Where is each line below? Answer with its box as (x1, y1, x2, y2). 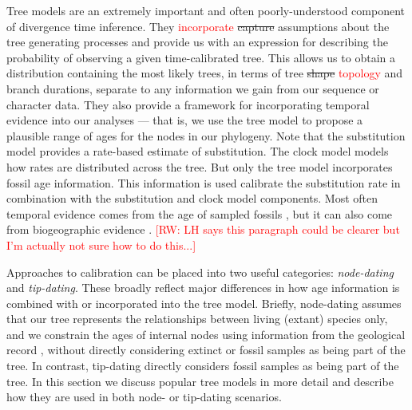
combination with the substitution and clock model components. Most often (6, 190, 378, 207)
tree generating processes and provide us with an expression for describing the (6, 34, 388, 50)
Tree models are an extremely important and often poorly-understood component (6, 2, 405, 18)
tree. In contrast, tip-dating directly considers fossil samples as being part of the (6, 357, 399, 374)
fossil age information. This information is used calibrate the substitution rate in (6, 174, 401, 191)
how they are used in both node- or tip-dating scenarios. (6, 388, 282, 405)
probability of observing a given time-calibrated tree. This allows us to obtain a (6, 49, 395, 65)
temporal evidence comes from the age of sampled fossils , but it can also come (6, 205, 393, 222)
